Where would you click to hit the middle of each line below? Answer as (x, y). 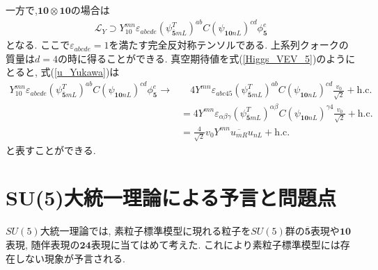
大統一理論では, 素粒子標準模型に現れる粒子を (145, 231)
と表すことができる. (51, 150)
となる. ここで (38, 45)
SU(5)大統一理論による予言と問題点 (171, 197)
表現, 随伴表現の (43, 244)
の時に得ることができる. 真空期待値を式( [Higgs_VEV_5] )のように (206, 58)
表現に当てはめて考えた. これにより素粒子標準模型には (215, 244)
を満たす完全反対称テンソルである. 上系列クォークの (229, 45)
